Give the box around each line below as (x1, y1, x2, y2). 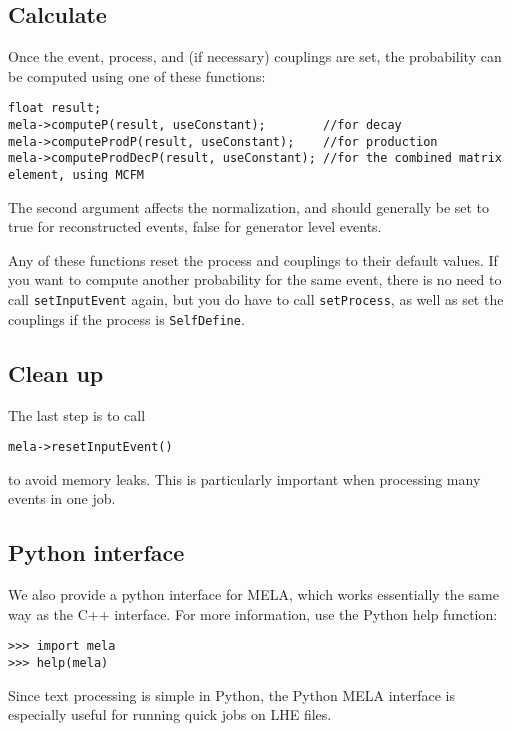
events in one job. (8, 488, 116, 509)
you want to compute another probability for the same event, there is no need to (8, 269, 502, 290)
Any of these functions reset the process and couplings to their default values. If (8, 249, 498, 270)
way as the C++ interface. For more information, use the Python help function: (8, 603, 498, 624)
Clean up (8, 357, 104, 388)
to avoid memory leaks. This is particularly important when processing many (8, 468, 481, 489)
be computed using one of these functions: (8, 65, 266, 86)
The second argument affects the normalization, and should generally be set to (8, 196, 490, 217)
